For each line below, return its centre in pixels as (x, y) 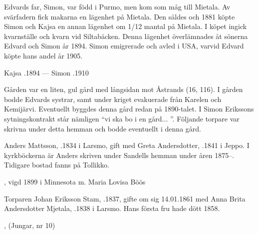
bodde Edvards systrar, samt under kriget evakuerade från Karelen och (113, 99)
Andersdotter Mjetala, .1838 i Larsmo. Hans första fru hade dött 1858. (112, 208)
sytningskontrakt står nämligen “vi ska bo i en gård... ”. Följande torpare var (122, 118)
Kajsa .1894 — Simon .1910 (46, 72)
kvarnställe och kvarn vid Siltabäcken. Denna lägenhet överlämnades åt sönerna (126, 36)
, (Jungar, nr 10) (30, 225)
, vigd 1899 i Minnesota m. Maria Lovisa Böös (75, 181)
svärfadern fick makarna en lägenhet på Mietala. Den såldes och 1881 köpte (120, 16)
